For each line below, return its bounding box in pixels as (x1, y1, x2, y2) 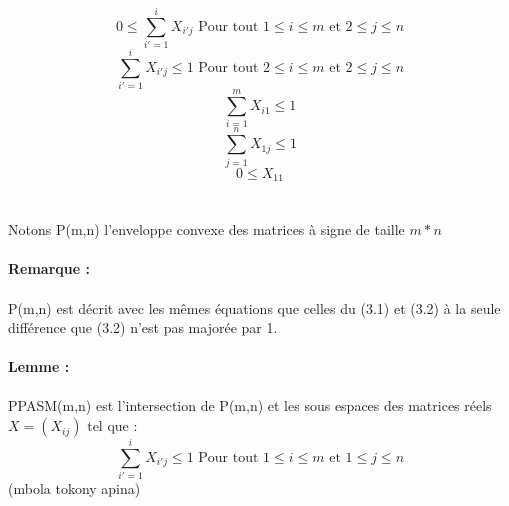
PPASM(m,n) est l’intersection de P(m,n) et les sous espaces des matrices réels (8, 395, 492, 416)
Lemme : (8, 356, 70, 377)
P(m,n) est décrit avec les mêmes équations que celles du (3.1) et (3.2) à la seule (8, 297, 501, 318)
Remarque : (8, 258, 90, 279)
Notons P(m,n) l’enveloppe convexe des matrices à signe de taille (8, 219, 405, 240)
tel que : (87, 415, 138, 436)
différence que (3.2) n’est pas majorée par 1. (8, 317, 278, 338)
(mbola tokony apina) (8, 478, 141, 499)
